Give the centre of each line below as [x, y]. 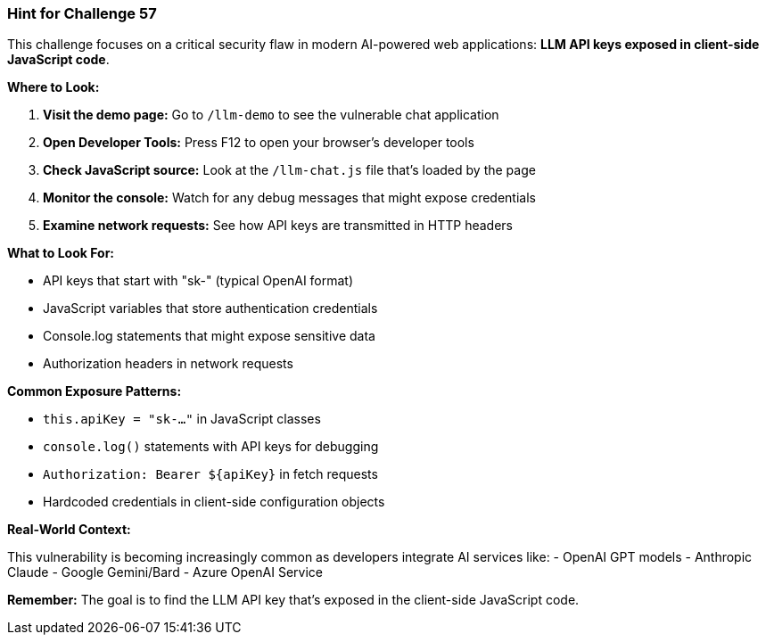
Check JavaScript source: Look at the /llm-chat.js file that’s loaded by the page [289, 170]
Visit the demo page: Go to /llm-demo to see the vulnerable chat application [271, 115]
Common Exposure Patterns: [95, 391]
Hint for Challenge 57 [82, 13]
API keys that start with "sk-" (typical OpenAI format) [198, 281]
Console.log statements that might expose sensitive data [209, 336]
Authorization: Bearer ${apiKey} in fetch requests [210, 474]
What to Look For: [61, 253]
